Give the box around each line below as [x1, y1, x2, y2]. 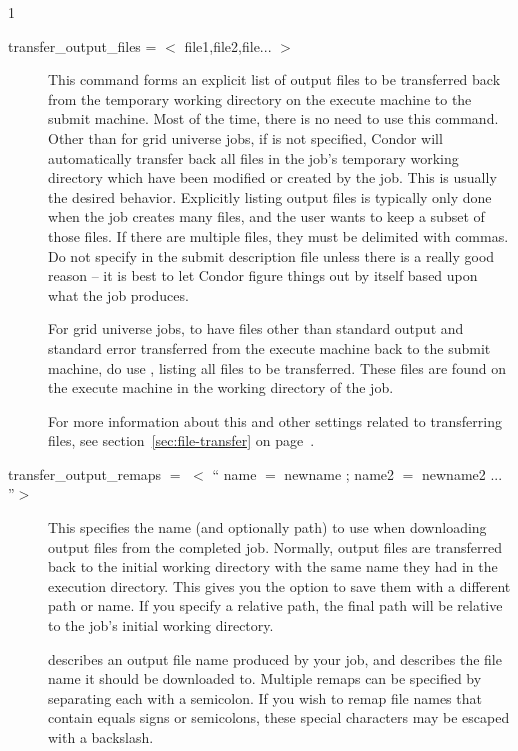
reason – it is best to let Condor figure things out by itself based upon [48, 265, 478, 286]
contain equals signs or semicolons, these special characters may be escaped [48, 707, 510, 728]
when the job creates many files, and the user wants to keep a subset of [48, 206, 485, 227]
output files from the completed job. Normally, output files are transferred [48, 536, 502, 557]
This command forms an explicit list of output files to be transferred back [48, 69, 501, 90]
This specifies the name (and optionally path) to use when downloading [48, 517, 487, 538]
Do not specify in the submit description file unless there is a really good [48, 245, 495, 266]
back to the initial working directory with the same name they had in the [48, 556, 498, 577]
